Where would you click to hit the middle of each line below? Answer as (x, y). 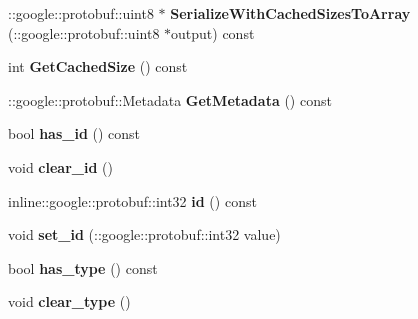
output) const (213, 32)
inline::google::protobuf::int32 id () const (132, 200)
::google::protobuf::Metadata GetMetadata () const (170, 99)
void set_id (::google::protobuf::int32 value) (144, 234)
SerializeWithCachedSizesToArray (290, 13)
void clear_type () (69, 301)
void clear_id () (60, 166)
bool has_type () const (83, 267)
